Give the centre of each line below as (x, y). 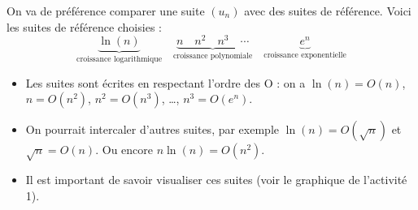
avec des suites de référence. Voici (328, 11)
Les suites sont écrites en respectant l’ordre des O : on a (165, 82)
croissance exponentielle (305, 56)
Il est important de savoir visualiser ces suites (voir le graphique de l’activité (216, 180)
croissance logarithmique (120, 60)
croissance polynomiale (213, 56)
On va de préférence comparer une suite (106, 11)
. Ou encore (124, 150)
